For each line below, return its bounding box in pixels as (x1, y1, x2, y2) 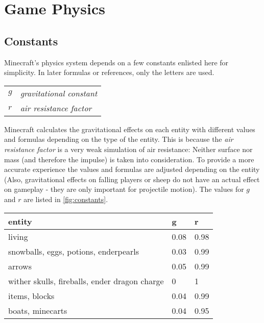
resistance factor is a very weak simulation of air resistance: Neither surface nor (4, 143, 253, 154)
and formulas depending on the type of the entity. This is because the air (4, 134, 233, 144)
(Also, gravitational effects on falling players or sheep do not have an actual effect (4, 173, 260, 184)
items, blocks (8, 289, 55, 302)
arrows (8, 260, 32, 272)
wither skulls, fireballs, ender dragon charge (8, 275, 164, 287)
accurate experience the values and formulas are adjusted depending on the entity (4, 164, 260, 175)
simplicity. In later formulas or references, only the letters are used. (4, 67, 214, 78)
